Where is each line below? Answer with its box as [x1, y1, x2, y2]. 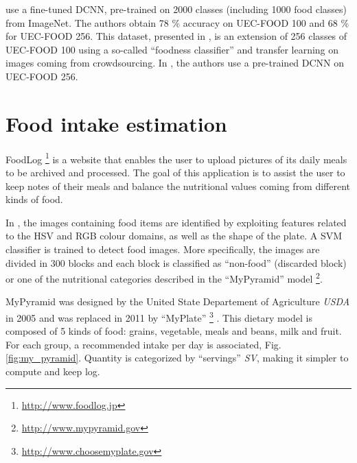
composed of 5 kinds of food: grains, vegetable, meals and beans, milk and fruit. [5, 324, 342, 338]
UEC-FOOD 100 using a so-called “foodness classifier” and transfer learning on [5, 42, 339, 56]
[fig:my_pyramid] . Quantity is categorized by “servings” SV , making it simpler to [5, 351, 349, 365]
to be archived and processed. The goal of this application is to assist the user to [5, 165, 345, 179]
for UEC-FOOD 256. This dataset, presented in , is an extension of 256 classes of [5, 29, 347, 43]
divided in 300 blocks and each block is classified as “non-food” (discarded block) [5, 255, 347, 270]
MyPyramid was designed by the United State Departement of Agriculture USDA [5, 294, 350, 309]
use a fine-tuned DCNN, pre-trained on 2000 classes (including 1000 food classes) [5, 2, 347, 16]
